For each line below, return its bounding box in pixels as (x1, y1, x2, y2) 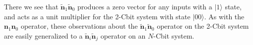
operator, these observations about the (20, 21, 138, 31)
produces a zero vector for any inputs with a (77, 1, 212, 11)
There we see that (4, 1, 59, 11)
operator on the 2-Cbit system (157, 21, 249, 31)
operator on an (100, 30, 146, 41)
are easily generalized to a (4, 30, 83, 41)
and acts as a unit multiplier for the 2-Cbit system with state (4, 11, 190, 21)
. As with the (204, 11, 245, 21)
